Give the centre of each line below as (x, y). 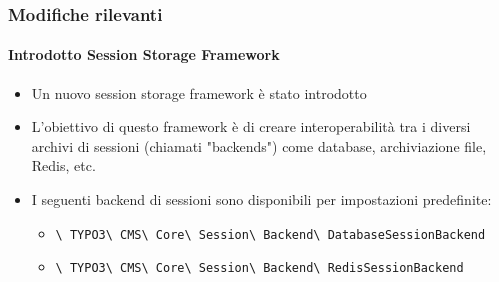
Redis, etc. (63, 165)
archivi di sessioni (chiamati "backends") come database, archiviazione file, (259, 145)
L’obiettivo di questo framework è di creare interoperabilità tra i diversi (251, 126)
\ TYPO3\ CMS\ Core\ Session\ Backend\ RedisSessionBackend (259, 268)
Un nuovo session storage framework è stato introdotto (199, 92)
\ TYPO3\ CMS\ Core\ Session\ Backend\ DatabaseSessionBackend (270, 234)
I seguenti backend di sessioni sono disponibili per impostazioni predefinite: (261, 199)
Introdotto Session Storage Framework (144, 54)
